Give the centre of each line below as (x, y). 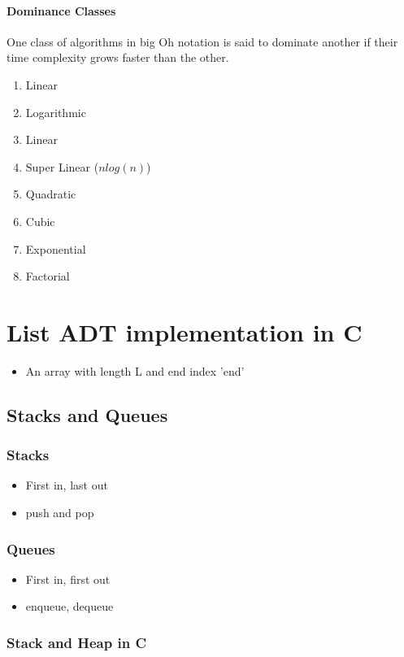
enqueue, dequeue (70, 606)
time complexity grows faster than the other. (118, 57)
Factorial (48, 276)
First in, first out (68, 579)
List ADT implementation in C (185, 331)
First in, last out (67, 485)
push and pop (60, 513)
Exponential (56, 248)
